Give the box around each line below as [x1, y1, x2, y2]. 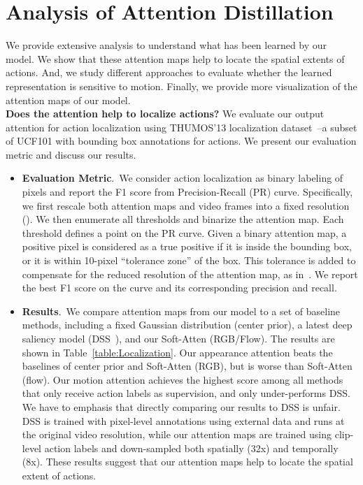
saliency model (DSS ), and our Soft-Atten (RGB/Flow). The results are [22, 331, 335, 345]
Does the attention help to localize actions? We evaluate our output [6, 106, 325, 121]
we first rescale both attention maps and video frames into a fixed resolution [22, 198, 350, 212]
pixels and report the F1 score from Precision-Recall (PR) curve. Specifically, [22, 184, 353, 199]
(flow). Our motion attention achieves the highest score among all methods [22, 372, 343, 386]
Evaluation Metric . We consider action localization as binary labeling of [22, 171, 343, 185]
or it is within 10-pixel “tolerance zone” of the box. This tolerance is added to [22, 253, 356, 268]
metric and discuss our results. [6, 147, 136, 161]
